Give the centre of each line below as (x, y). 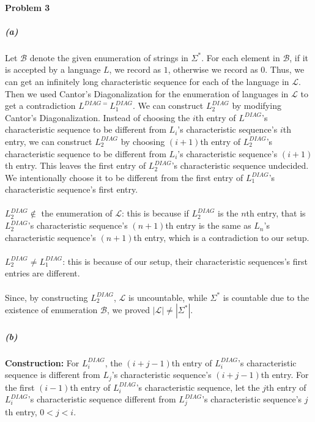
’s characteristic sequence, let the (198, 387)
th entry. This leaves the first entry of (76, 165)
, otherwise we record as (213, 69)
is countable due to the (266, 297)
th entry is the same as (208, 225)
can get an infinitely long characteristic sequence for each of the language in (147, 81)
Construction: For (42, 362)
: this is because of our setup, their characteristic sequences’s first (185, 261)
